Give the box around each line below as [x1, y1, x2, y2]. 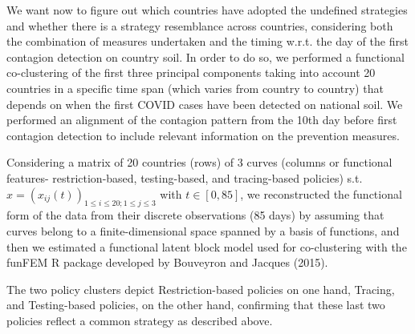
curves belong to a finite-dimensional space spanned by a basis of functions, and [6, 222, 400, 239]
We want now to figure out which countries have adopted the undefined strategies [6, 2, 408, 18]
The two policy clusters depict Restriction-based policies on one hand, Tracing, [6, 280, 395, 297]
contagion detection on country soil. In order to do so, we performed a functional [6, 48, 405, 65]
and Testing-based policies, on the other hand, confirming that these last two [6, 296, 385, 313]
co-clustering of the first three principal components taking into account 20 [6, 64, 376, 81]
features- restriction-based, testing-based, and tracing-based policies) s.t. [6, 169, 363, 186]
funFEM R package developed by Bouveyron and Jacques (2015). [6, 254, 328, 271]
